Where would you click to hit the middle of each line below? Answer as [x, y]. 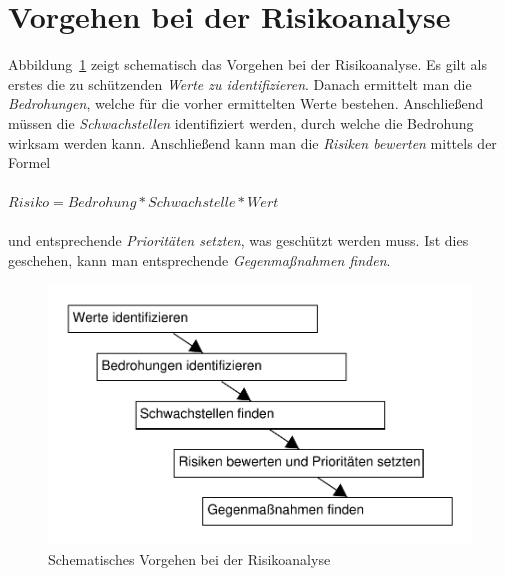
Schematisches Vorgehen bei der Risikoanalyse [189, 558]
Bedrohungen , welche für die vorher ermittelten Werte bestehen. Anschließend [246, 103]
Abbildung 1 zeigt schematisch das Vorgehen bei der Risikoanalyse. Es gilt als [247, 64]
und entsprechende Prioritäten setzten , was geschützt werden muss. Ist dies [238, 240]
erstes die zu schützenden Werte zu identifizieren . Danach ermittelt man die [240, 83]
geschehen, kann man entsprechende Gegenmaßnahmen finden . [199, 260]
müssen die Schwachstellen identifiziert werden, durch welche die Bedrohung [241, 122]
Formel [29, 162]
